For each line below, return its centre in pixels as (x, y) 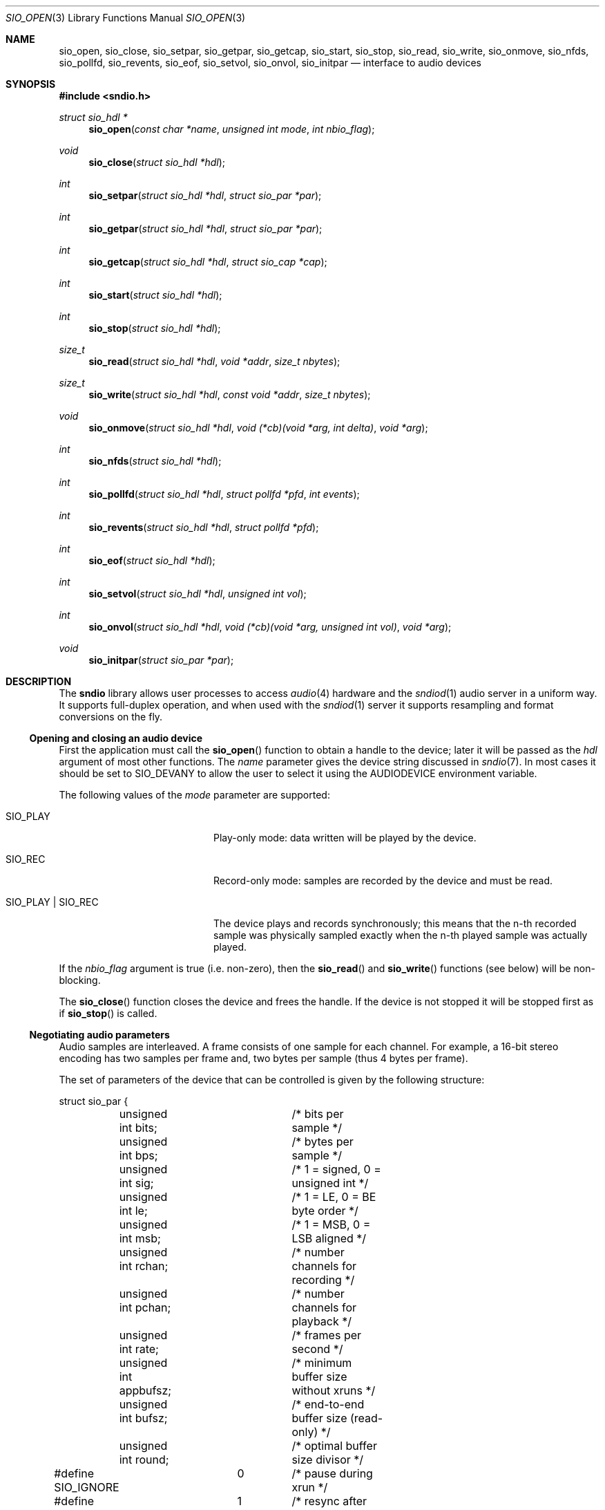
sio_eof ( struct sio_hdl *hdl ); (152, 560)
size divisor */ (328, 1460)
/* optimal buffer (334, 1446)
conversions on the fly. (111, 717)
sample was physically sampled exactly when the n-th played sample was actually (401, 935)
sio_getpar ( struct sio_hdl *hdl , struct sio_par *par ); (205, 229)
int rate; (139, 1349)
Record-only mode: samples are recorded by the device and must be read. (383, 880)
